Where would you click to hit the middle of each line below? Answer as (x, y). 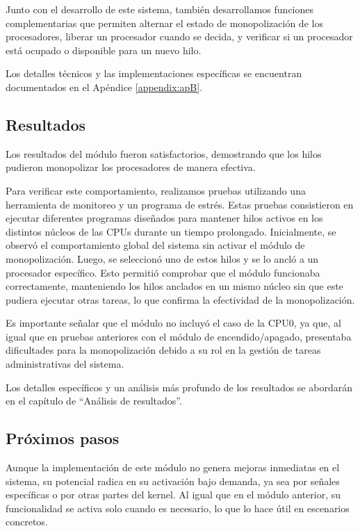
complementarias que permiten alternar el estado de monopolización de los (164, 23)
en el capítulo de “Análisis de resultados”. (94, 401)
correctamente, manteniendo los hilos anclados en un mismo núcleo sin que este (174, 286)
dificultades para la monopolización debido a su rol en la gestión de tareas (163, 350)
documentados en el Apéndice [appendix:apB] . (104, 87)
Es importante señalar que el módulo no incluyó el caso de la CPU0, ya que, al (173, 323)
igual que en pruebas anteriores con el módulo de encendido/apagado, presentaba (179, 336)
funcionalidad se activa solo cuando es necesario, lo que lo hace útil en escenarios (178, 508)
